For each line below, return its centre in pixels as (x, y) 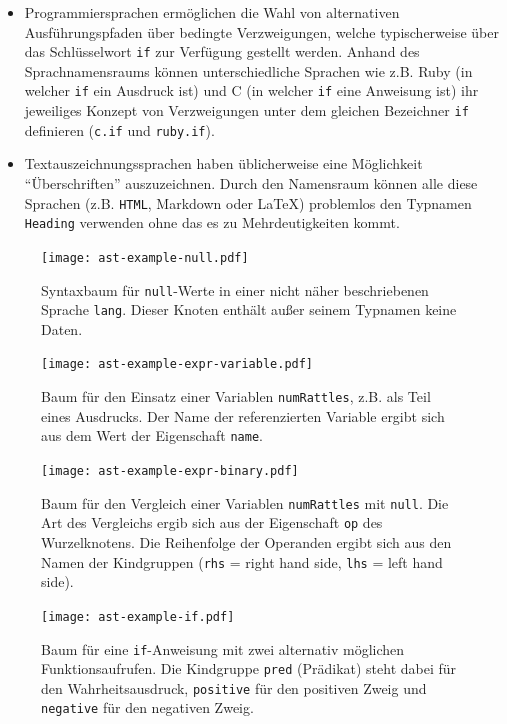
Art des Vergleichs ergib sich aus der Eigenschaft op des (212, 522)
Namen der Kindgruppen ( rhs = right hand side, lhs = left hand (242, 561)
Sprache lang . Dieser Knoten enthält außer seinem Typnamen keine (249, 309)
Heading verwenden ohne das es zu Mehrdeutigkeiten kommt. (212, 222)
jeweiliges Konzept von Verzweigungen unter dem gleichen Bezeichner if (246, 110)
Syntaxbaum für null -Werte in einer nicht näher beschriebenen (235, 289)
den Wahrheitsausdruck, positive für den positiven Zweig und (234, 687)
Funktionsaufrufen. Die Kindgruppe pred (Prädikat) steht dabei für (249, 668)
